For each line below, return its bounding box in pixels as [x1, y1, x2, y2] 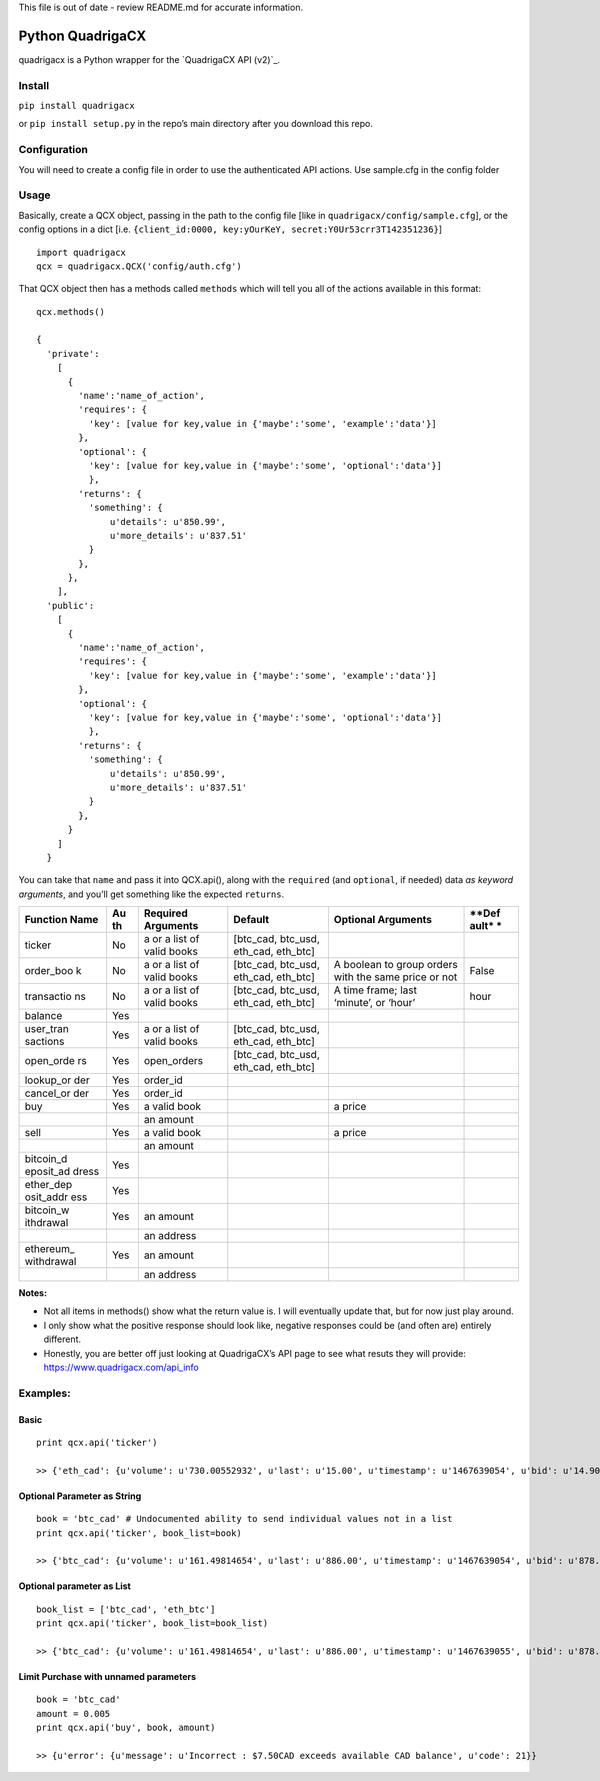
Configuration [18, 143, 89, 157]
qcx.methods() [36, 306, 105, 317]
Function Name [24, 913, 99, 927]
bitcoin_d [24, 1152, 68, 1166]
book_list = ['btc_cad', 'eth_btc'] [36, 1603, 216, 1615]
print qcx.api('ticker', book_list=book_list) [36, 1618, 269, 1629]
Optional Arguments [333, 913, 433, 927]
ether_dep [24, 1178, 73, 1192]
